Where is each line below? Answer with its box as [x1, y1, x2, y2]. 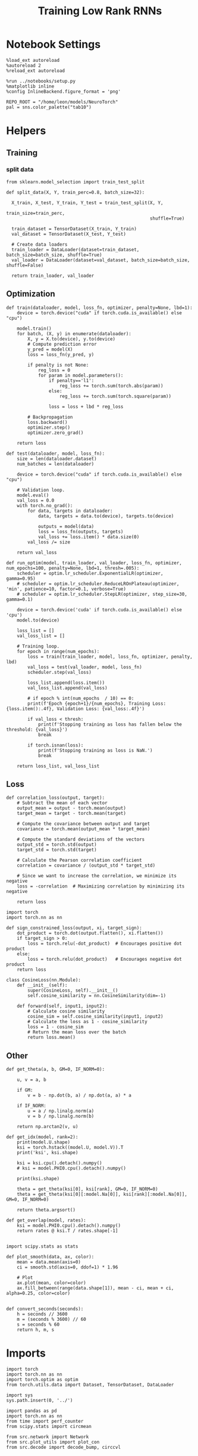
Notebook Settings [6, 38, 101, 51]
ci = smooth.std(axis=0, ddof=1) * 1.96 [17, 1264, 118, 1270]
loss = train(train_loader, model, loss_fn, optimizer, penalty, [27, 654, 193, 660]
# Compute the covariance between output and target [17, 821, 150, 827]
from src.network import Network [6, 1434, 89, 1440]
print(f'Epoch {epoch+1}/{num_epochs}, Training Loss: [27, 701, 166, 707]
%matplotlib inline [6, 83, 55, 89]
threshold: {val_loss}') [6, 726, 68, 733]
